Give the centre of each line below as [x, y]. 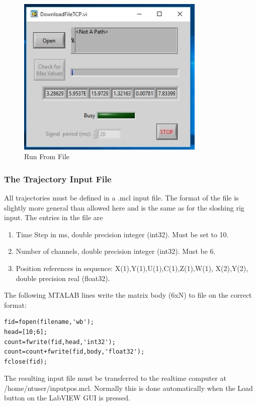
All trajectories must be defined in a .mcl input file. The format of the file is [121, 197]
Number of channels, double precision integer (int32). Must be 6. [116, 251]
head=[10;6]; [26, 332]
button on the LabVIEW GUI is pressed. [67, 398]
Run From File [47, 156]
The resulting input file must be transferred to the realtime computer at [115, 378]
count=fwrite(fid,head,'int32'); [60, 342]
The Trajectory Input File [58, 179]
